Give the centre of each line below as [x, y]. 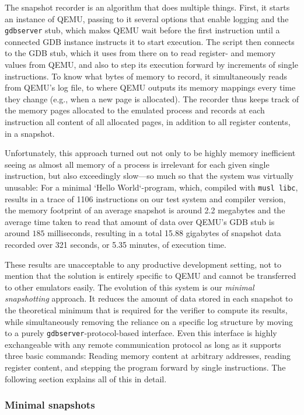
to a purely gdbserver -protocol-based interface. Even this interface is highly [141, 333]
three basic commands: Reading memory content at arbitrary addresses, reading [148, 356]
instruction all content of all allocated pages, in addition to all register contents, [148, 122]
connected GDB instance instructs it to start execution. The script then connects [150, 41]
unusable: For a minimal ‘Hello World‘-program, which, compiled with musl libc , [151, 187]
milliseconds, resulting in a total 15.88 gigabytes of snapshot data [164, 233]
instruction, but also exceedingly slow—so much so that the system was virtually [149, 176]
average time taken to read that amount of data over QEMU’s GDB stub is [140, 221]
